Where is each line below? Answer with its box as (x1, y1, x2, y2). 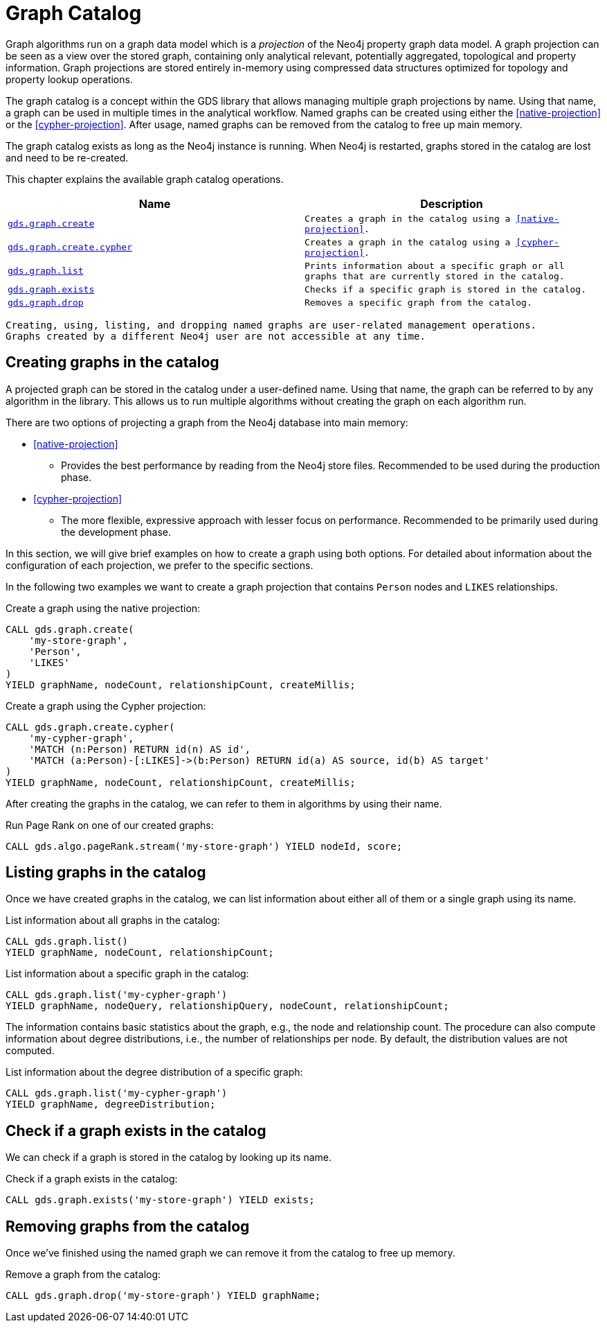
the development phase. (61, 525, 172, 538)
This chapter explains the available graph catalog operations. (6, 173, 284, 185)
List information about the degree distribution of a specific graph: (6, 1066, 303, 1078)
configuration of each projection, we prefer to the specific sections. (6, 559, 314, 571)
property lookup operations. (6, 73, 133, 85)
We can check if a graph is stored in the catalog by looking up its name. (6, 1151, 332, 1164)
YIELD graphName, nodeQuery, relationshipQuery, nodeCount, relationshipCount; (6, 1000, 449, 1012)
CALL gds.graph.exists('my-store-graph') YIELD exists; (6, 1194, 315, 1206)
